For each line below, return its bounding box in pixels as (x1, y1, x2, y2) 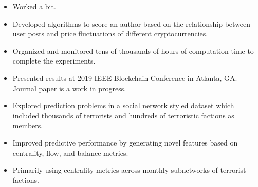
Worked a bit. (12, 1, 56, 11)
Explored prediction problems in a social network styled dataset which (12, 100, 234, 111)
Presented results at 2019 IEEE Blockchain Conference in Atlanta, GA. (12, 72, 237, 83)
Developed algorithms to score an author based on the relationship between (12, 18, 251, 29)
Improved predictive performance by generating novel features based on (12, 137, 238, 148)
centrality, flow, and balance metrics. (12, 147, 128, 158)
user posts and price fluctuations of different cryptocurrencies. (12, 28, 208, 39)
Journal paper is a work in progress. (12, 82, 126, 93)
